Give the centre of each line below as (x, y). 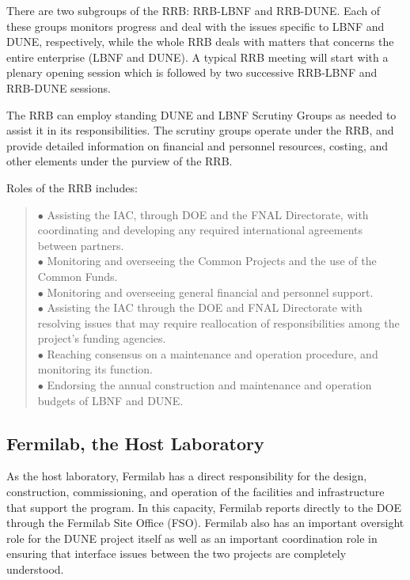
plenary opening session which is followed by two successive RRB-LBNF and (192, 72)
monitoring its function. (95, 369)
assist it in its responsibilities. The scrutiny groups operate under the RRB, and (200, 130)
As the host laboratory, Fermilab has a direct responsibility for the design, (187, 476)
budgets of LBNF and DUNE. (110, 400)
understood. (35, 569)
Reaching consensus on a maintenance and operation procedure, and (213, 353)
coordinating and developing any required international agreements (200, 230)
